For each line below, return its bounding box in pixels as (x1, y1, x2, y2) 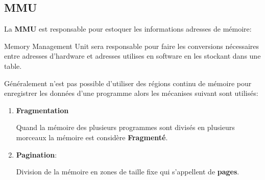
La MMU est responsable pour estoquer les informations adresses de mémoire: (4, 23, 252, 34)
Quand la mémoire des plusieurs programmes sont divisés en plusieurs (16, 122, 235, 133)
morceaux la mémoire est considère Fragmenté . (16, 132, 168, 142)
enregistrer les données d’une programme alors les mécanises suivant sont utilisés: (4, 88, 258, 98)
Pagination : (16, 149, 57, 160)
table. (4, 60, 22, 71)
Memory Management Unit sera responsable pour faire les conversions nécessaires (4, 40, 259, 51)
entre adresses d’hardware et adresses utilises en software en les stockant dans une (4, 50, 261, 61)
